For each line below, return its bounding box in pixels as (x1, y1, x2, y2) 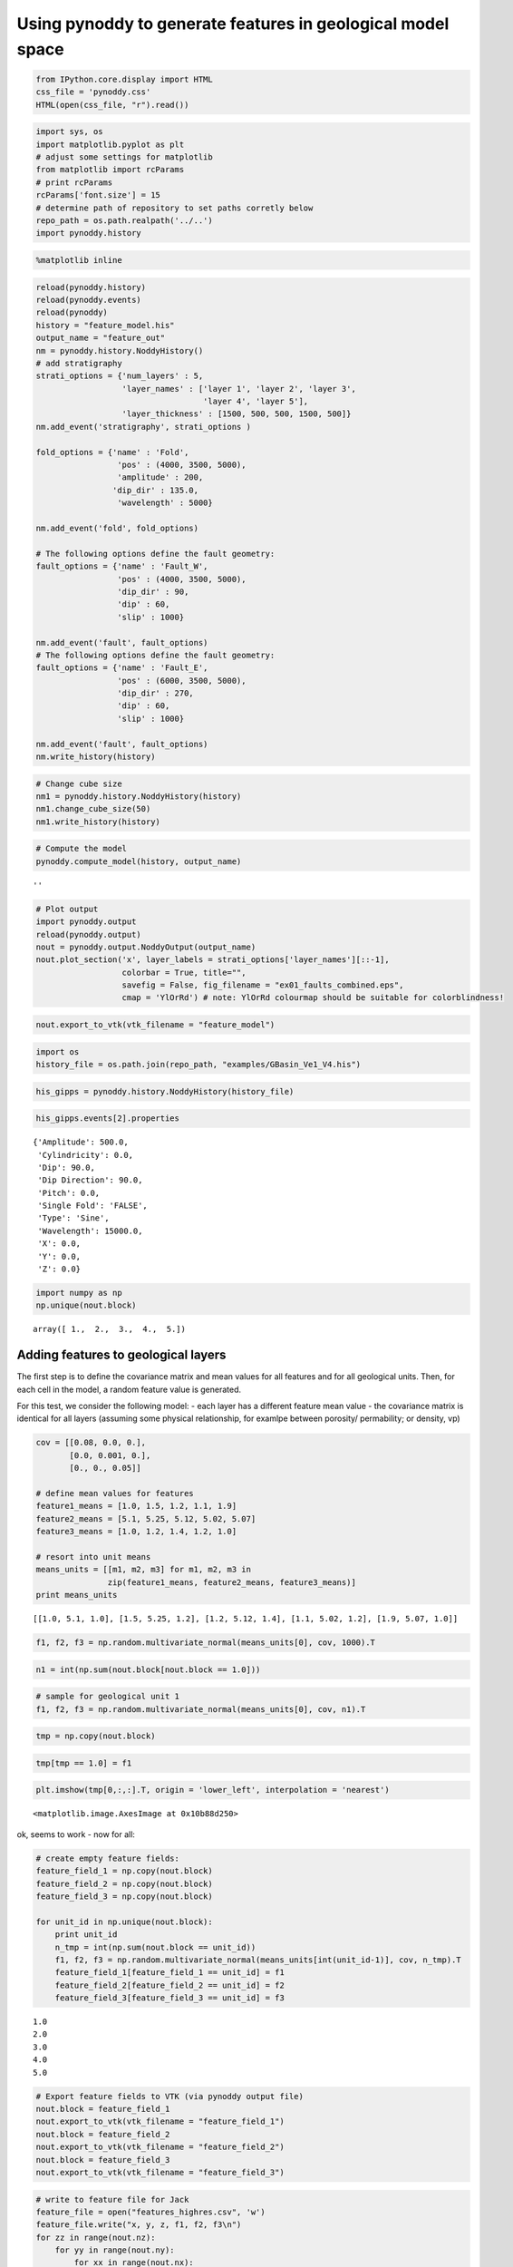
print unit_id (54, 1930, 118, 1940)
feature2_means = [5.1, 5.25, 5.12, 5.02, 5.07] (35, 1513, 256, 1523)
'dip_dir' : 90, (116, 586, 189, 597)
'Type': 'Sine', (37, 1213, 110, 1223)
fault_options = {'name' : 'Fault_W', (35, 561, 208, 571)
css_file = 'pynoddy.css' (35, 87, 151, 97)
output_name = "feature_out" (35, 333, 166, 344)
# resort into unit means (35, 1552, 151, 1562)
